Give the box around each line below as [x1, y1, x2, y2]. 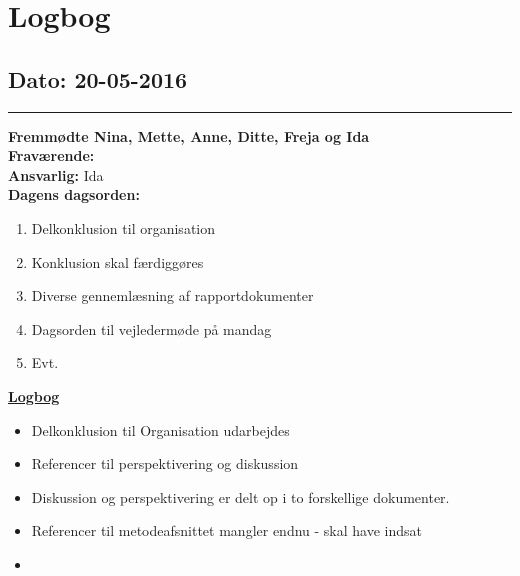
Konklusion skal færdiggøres [31, 251, 204, 272]
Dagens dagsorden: [8, 184, 140, 205]
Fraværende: [8, 145, 95, 166]
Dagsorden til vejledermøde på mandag [31, 318, 272, 339]
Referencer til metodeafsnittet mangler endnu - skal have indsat [31, 520, 422, 541]
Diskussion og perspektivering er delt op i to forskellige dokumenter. [31, 486, 450, 507]
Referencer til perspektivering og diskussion [31, 453, 299, 474]
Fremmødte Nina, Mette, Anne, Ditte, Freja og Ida [8, 125, 370, 146]
